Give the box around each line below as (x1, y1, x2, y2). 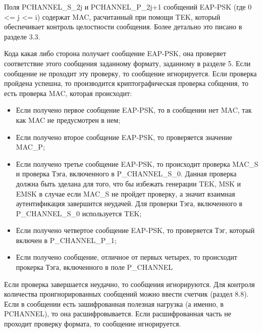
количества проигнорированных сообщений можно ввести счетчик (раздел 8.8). (4, 289, 249, 299)
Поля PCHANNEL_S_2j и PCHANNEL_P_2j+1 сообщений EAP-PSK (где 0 (4, 2, 252, 12)
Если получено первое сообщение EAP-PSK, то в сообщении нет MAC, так (16, 105, 252, 115)
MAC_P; (16, 141, 45, 152)
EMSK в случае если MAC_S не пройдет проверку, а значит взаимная (16, 188, 235, 199)
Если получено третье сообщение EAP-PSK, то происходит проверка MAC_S (16, 158, 258, 169)
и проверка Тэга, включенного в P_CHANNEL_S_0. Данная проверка (16, 168, 237, 179)
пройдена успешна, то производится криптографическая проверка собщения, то (4, 78, 248, 88)
